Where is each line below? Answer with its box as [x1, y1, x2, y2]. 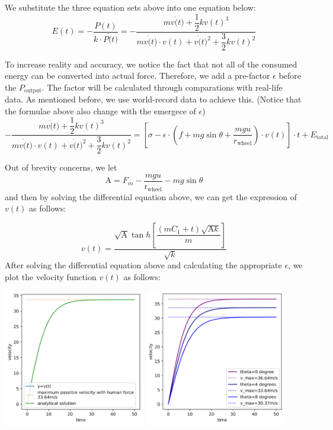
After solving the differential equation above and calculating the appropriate [5, 259, 282, 271]
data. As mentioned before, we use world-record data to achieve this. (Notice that [5, 93, 302, 105]
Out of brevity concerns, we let [5, 161, 117, 174]
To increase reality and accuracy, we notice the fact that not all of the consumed [5, 57, 297, 70]
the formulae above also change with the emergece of [5, 104, 196, 117]
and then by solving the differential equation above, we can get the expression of [5, 190, 297, 203]
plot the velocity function [5, 270, 97, 283]
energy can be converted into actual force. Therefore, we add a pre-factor [5, 69, 270, 82]
